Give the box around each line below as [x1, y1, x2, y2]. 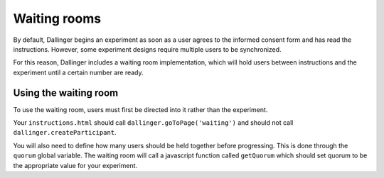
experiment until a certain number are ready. [13, 68, 144, 77]
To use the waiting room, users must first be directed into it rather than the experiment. [13, 105, 268, 113]
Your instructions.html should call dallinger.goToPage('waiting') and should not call [13, 118, 294, 127]
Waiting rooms [13, 11, 102, 26]
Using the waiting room [13, 87, 119, 99]
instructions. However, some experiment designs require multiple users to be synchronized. [13, 45, 282, 53]
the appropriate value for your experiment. [13, 161, 138, 169]
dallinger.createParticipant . [13, 128, 117, 137]
